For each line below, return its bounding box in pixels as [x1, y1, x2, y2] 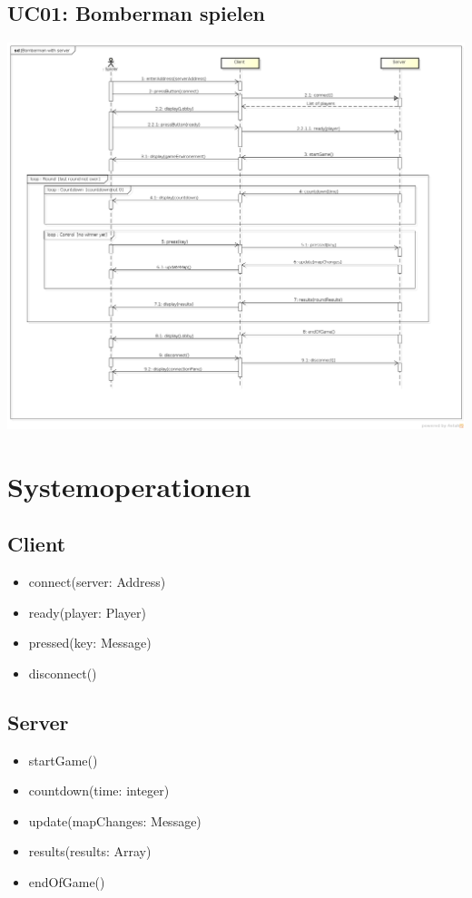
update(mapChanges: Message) [28, 811, 202, 830]
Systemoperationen [7, 467, 251, 504]
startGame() [28, 750, 98, 769]
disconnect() [28, 663, 97, 682]
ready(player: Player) [28, 602, 146, 621]
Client [7, 530, 66, 558]
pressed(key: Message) [28, 633, 152, 652]
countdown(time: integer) [28, 781, 170, 800]
